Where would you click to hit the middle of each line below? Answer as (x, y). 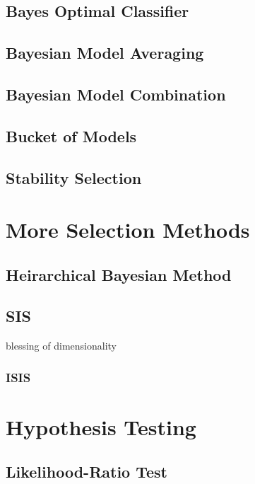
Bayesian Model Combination (116, 94)
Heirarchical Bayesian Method (119, 274)
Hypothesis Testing (101, 426)
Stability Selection (74, 177)
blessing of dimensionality (61, 346)
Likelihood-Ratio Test (87, 472)
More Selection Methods (128, 230)
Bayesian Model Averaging (105, 53)
